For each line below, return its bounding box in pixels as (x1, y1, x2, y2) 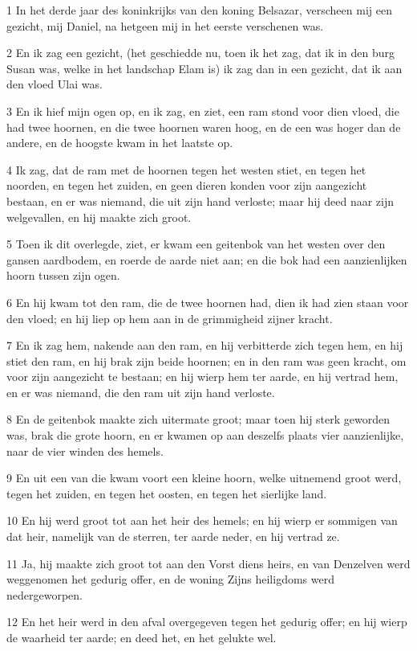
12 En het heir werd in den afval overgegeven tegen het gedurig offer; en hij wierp (6, 613, 407, 630)
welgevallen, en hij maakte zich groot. (6, 208, 192, 225)
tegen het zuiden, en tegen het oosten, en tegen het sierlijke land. (6, 485, 327, 502)
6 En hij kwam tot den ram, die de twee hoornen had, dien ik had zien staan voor (6, 293, 409, 310)
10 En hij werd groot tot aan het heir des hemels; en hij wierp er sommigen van (6, 512, 398, 529)
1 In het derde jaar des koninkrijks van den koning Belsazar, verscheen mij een (6, 2, 392, 18)
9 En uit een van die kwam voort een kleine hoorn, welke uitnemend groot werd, (6, 469, 402, 486)
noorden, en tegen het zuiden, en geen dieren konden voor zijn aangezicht (6, 177, 367, 194)
